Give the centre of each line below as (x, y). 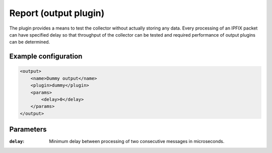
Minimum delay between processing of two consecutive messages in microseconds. (137, 141)
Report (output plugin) (57, 13)
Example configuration (46, 56)
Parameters (28, 130)
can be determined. (30, 42)
